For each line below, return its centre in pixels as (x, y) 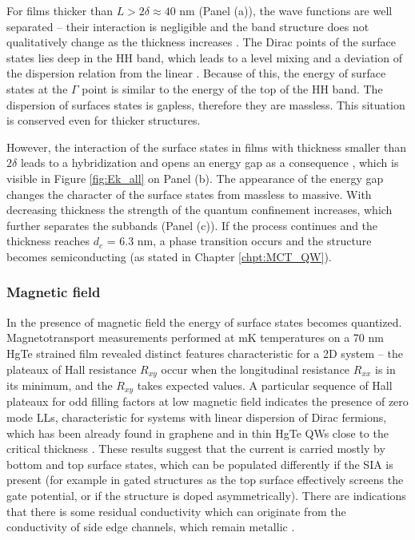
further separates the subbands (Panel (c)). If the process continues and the (192, 225)
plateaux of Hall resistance (72, 369)
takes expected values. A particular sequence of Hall (265, 385)
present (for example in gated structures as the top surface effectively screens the (205, 480)
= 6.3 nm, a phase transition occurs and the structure (239, 241)
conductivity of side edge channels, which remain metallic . (151, 527)
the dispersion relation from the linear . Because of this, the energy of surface (196, 73)
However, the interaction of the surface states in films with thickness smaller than (206, 147)
